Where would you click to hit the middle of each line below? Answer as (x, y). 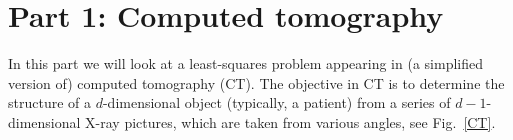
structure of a (49, 102)
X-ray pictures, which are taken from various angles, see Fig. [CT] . (290, 121)
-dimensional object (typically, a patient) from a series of (276, 102)
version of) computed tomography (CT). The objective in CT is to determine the (256, 82)
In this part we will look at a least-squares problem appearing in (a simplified (245, 63)
